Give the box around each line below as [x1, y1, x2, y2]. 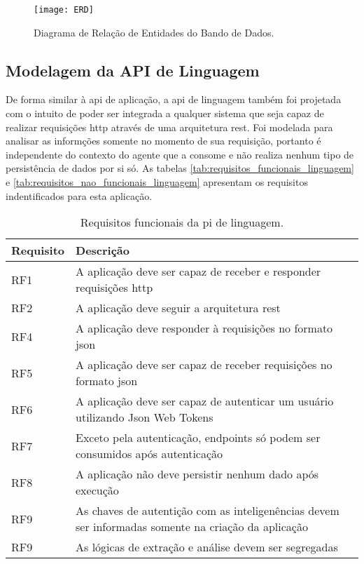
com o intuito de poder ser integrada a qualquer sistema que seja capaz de [6, 106, 324, 121]
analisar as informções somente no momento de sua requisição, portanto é [6, 133, 321, 148]
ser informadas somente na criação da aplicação [76, 518, 308, 535]
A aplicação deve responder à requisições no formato [76, 320, 333, 337]
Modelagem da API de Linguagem [6, 59, 260, 81]
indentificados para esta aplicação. [6, 188, 153, 203]
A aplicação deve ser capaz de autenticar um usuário [76, 393, 334, 410]
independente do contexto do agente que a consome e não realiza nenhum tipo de [6, 147, 354, 161]
